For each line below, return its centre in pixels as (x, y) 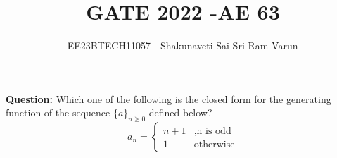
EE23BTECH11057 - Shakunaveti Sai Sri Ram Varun (183, 45)
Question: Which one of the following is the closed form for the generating (168, 98)
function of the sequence (58, 113)
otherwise (214, 145)
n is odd (214, 132)
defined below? (180, 113)
